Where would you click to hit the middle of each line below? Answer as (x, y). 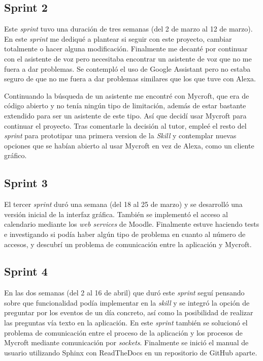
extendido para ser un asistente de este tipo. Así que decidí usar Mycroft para (125, 115)
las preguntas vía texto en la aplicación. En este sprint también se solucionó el (126, 323)
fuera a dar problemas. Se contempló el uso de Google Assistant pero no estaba (127, 68)
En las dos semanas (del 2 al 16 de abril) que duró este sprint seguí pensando (124, 293)
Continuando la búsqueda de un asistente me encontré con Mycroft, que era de (127, 95)
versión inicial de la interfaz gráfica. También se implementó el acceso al (116, 214)
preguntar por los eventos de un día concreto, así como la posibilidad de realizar (129, 312)
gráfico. (15, 155)
